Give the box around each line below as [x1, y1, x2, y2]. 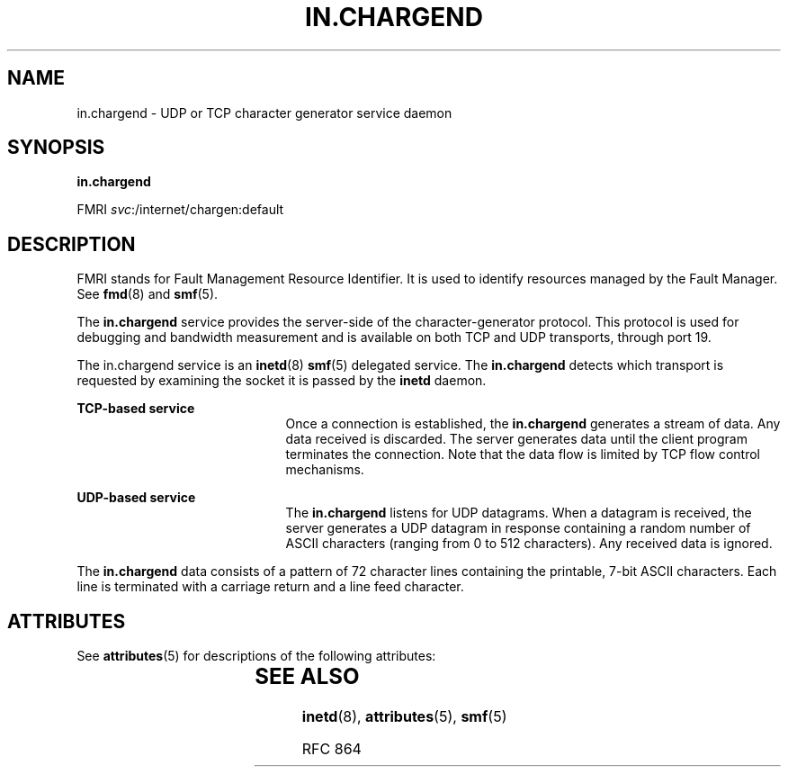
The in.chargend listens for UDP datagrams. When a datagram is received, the [285, 505, 752, 521]
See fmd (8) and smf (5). [76, 286, 219, 302]
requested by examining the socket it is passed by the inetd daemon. [76, 373, 487, 389]
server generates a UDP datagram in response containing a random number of [285, 520, 751, 536]
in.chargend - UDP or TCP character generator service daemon [76, 104, 452, 121]
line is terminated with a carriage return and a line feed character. [76, 579, 464, 595]
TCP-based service [76, 400, 195, 417]
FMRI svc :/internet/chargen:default [76, 202, 284, 218]
